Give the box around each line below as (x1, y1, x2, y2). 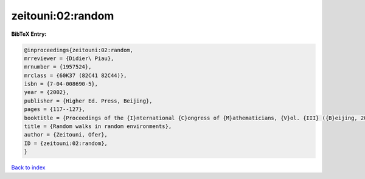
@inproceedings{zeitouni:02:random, (24, 46, 134, 53)
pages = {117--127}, (24, 106, 85, 113)
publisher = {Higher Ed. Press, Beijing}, (24, 97, 153, 104)
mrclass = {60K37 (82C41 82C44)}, (24, 72, 127, 79)
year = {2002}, (24, 89, 69, 96)
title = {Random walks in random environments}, (24, 123, 172, 130)
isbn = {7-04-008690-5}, (24, 81, 99, 87)
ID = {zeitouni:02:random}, (24, 140, 108, 147)
